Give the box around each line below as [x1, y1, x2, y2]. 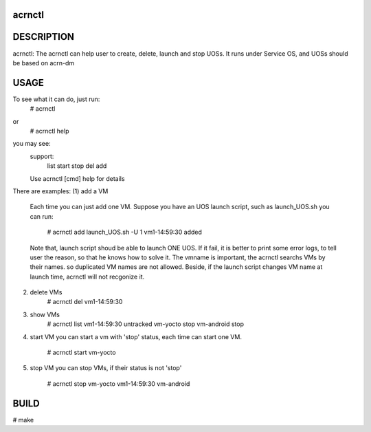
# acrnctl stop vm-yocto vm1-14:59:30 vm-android [47, 379, 190, 388]
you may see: [12, 140, 51, 148]
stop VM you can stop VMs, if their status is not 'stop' [30, 364, 182, 372]
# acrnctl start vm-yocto [47, 348, 116, 357]
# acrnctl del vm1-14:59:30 [47, 298, 123, 306]
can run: [30, 212, 54, 220]
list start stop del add [47, 162, 107, 170]
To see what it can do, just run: [12, 95, 100, 103]
